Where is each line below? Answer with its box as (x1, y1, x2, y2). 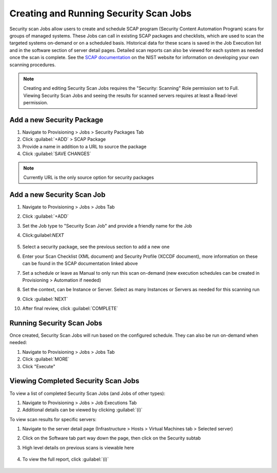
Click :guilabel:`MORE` (22, 356, 70, 362)
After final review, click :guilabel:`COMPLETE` (22, 306, 118, 312)
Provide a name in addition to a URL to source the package (22, 143, 147, 149)
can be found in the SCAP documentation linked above (22, 260, 138, 267)
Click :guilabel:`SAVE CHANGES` (22, 150, 91, 157)
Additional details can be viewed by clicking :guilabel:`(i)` (22, 407, 143, 413)
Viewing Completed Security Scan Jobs (9, 376, 140, 385)
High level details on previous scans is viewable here (22, 444, 134, 450)
